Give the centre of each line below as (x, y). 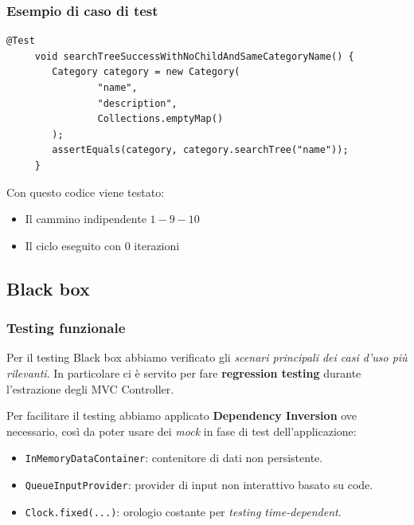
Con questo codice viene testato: (86, 192)
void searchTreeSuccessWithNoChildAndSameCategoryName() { (194, 56)
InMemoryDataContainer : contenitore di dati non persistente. (174, 458)
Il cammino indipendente (86, 219)
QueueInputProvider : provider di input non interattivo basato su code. (199, 484)
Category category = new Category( (146, 72)
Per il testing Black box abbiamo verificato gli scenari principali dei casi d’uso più (207, 357)
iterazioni (157, 245)
